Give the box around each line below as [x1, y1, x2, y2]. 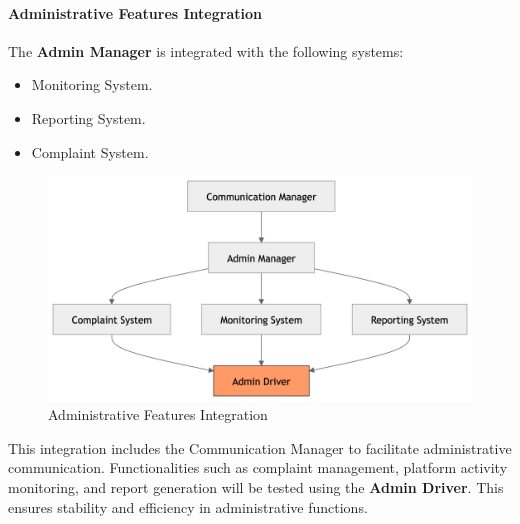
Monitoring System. [31, 74, 153, 95]
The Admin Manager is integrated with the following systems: [8, 40, 404, 61]
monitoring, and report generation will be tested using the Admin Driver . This [8, 476, 504, 497]
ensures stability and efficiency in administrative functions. [8, 496, 368, 517]
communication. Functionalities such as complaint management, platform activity [8, 457, 508, 478]
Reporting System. [31, 107, 146, 128]
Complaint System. [31, 141, 149, 162]
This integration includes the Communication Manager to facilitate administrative [8, 437, 512, 458]
